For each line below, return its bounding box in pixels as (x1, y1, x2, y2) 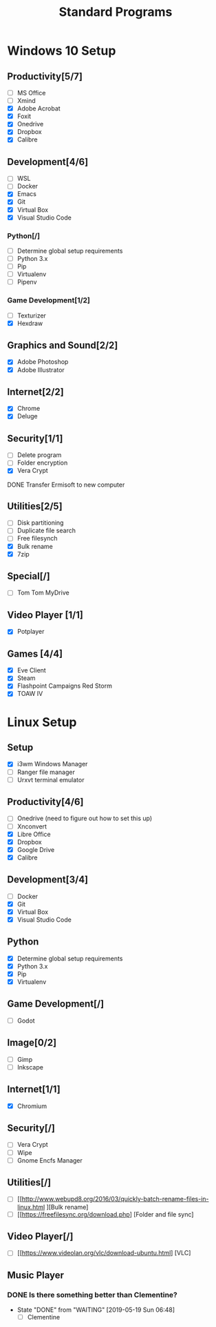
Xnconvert (17, 822, 47, 831)
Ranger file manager (17, 768, 76, 776)
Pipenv (17, 278, 37, 287)
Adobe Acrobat (17, 104, 61, 113)
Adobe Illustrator (17, 365, 65, 374)
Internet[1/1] (7, 1083, 61, 1095)
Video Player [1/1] (7, 609, 84, 621)
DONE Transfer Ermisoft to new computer (7, 481, 125, 489)
